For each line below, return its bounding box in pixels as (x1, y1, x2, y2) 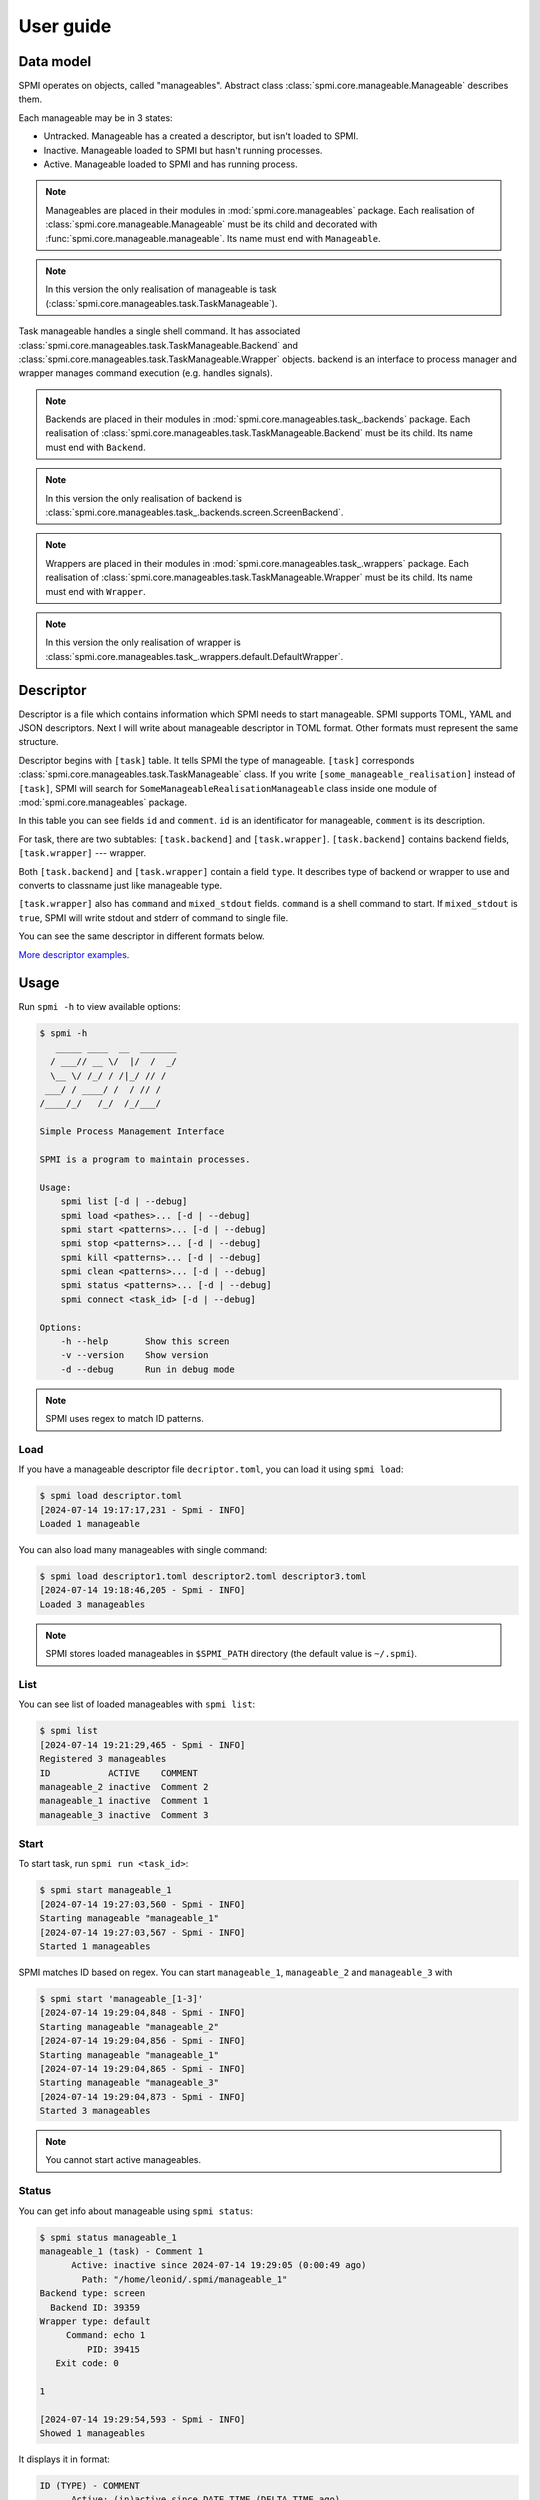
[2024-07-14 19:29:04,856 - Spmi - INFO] (39, 2035, 246, 2047)
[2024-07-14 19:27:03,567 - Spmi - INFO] (39, 1926, 246, 1938)
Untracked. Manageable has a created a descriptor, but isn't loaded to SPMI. (43, 130, 359, 142)
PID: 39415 (86, 2343, 140, 2355)
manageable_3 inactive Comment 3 (39, 1809, 209, 1820)
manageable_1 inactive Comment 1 (39, 1795, 209, 1807)
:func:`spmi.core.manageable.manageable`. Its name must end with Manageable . (45, 232, 381, 244)
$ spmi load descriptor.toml (39, 1490, 183, 1502)
